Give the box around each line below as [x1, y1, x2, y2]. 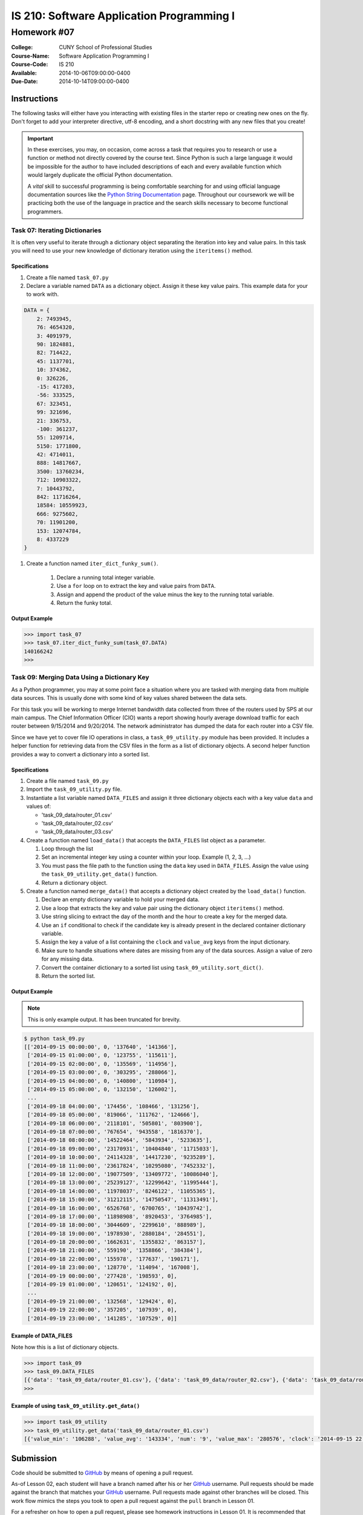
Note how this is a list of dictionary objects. [11, 1343, 119, 1351]
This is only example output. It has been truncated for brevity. [27, 1016, 181, 1023]
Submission [11, 1453, 57, 1463]
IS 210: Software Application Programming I [11, 9, 235, 22]
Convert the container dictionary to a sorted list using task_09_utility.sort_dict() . [41, 964, 264, 971]
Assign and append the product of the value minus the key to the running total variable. [56, 591, 275, 598]
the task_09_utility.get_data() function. [41, 870, 158, 878]
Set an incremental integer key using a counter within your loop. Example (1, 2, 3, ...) [41, 853, 251, 861]
